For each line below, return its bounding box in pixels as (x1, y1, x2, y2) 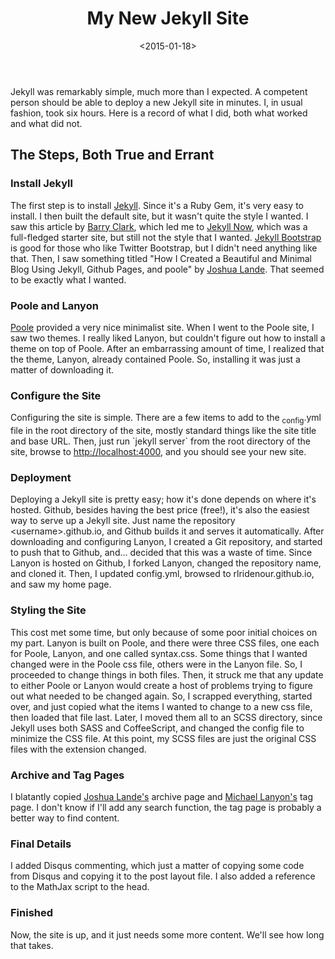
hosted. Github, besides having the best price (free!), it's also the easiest (10, 504, 310, 516)
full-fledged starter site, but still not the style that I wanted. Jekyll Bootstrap (10, 231, 322, 243)
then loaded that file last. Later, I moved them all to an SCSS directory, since (10, 711, 323, 723)
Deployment (10, 470, 72, 484)
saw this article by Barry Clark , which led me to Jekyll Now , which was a (10, 220, 308, 232)
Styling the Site (10, 603, 87, 617)
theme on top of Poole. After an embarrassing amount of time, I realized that (10, 342, 325, 354)
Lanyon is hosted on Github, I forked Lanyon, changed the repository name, (10, 557, 322, 569)
